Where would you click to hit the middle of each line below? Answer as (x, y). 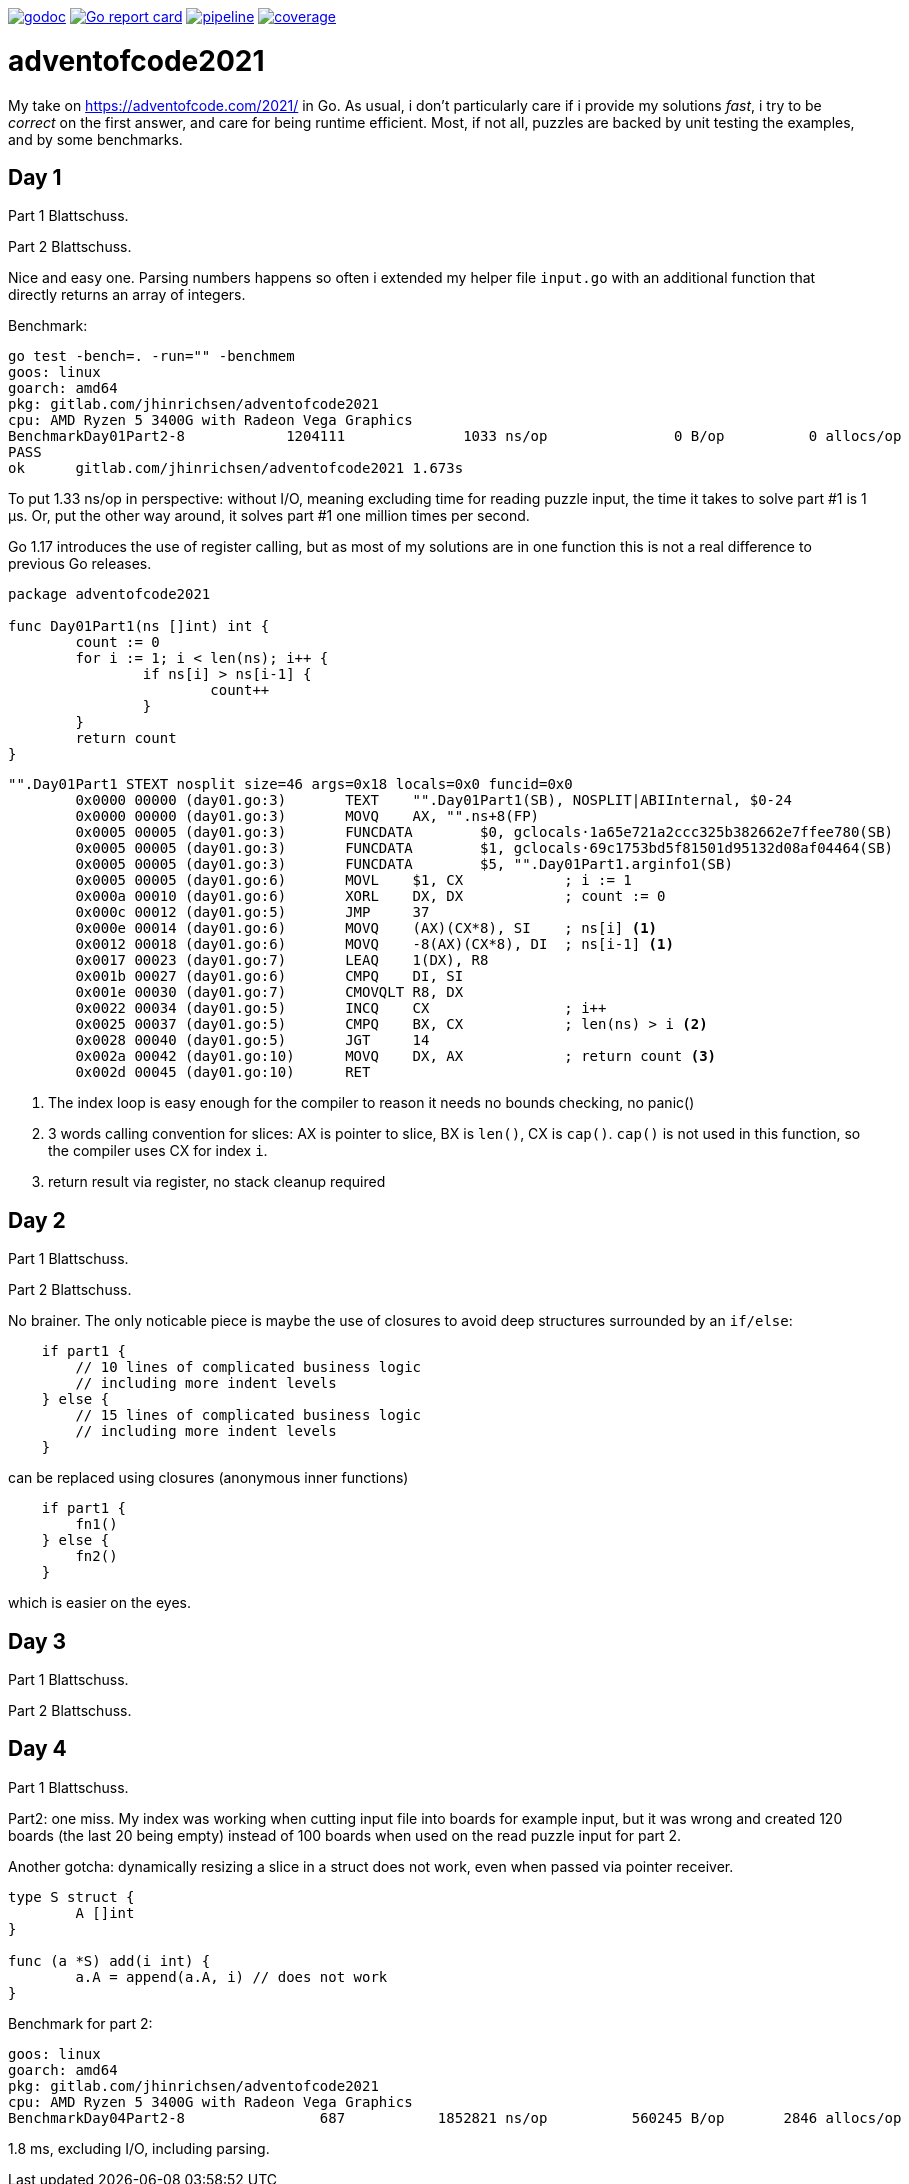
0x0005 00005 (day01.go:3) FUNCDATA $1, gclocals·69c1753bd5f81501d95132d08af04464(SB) (484, 848)
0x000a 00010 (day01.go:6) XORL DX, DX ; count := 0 (370, 896)
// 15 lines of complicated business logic (248, 1415)
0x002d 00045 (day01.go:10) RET (223, 1072)
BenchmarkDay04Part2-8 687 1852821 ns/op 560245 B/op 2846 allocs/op (455, 2117)
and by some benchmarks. (95, 139)
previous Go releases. (80, 564)
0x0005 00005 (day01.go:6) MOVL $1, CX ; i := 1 (353, 880)
